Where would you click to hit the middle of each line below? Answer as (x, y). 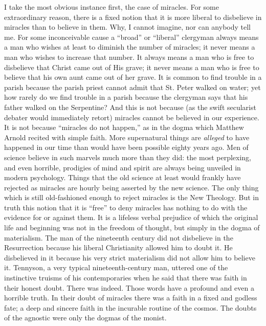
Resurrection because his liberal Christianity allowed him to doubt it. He (118, 247)
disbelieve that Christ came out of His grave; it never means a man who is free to (132, 67)
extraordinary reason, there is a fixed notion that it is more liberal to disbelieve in (133, 17)
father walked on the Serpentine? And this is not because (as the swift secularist (130, 107)
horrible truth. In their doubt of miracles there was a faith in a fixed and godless (131, 298)
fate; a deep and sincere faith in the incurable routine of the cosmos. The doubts (130, 307)
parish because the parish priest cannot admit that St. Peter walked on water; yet (132, 87)
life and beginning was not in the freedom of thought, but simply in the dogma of (132, 227)
